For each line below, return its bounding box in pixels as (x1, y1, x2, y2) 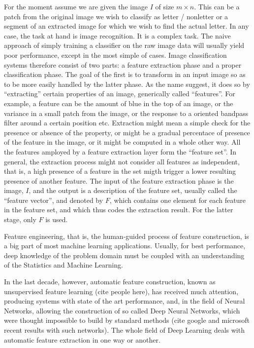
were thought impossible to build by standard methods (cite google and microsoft (4, 315, 250, 325)
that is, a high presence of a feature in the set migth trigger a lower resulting (4, 166, 236, 176)
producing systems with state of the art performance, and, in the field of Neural (4, 296, 245, 306)
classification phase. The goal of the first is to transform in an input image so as (4, 69, 246, 79)
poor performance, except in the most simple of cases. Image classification (4, 49, 227, 60)
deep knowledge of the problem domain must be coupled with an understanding (4, 250, 245, 260)
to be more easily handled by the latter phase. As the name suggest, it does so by (4, 78, 250, 89)
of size (155, 1, 174, 11)
